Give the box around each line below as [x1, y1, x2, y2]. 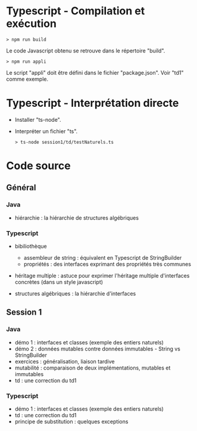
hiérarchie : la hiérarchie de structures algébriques [14, 214, 139, 221]
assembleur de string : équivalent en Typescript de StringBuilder [23, 254, 182, 261]
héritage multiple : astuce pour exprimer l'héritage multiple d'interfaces [14, 272, 190, 279]
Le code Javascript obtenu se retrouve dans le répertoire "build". [6, 47, 165, 54]
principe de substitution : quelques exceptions [14, 418, 129, 425]
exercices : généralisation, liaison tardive [14, 358, 115, 365]
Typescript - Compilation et [6, 4, 145, 18]
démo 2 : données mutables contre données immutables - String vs [14, 345, 180, 352]
